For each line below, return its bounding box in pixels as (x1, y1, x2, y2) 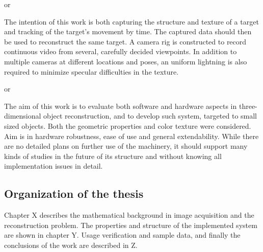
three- (239, 100, 257, 111)
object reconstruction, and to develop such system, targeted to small (43, 110, 257, 121)
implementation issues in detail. (4, 161, 103, 171)
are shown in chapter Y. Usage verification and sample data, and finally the (4, 230, 241, 240)
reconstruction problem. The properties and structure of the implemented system (4, 219, 257, 230)
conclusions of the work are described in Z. (4, 239, 138, 250)
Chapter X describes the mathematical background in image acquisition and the (4, 210, 254, 220)
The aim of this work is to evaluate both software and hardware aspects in (4, 100, 237, 111)
